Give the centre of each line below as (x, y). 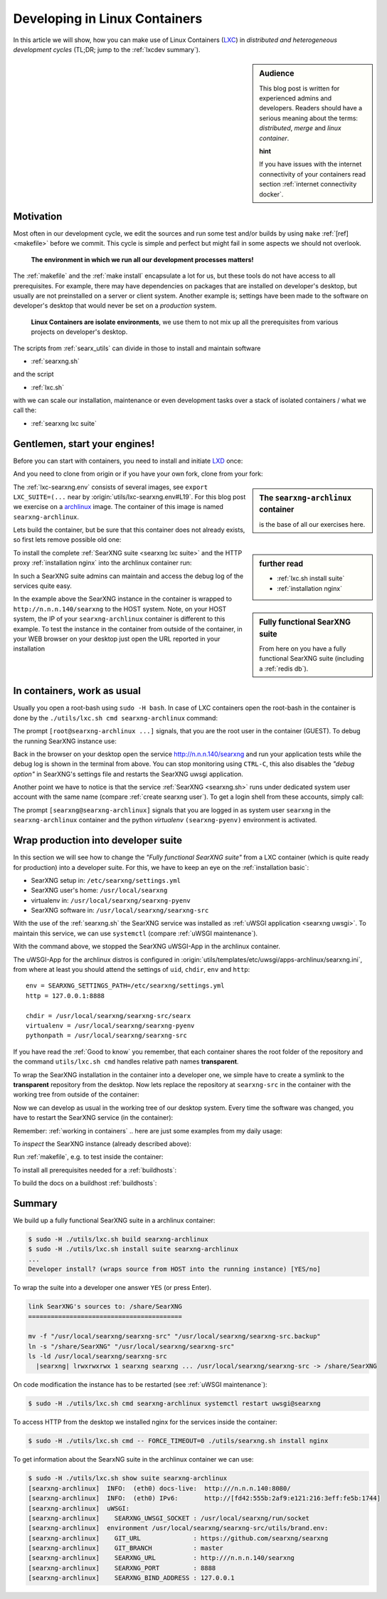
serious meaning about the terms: (309, 118)
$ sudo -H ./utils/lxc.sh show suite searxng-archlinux (128, 1478)
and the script (33, 374)
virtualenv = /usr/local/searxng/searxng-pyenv (110, 1026)
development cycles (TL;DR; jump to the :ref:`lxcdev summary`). (107, 49)
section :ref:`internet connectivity (308, 184)
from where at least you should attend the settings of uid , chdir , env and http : (132, 970)
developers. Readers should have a (311, 108)
